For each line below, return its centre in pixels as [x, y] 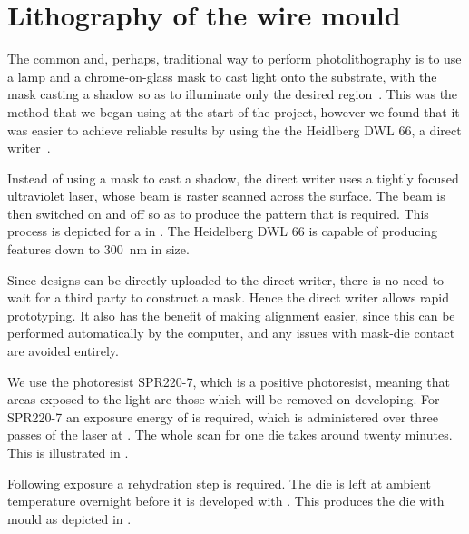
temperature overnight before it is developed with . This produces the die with [226, 501]
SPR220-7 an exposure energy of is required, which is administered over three [223, 416]
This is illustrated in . [68, 452]
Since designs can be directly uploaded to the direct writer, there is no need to [226, 279]
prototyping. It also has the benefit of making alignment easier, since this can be [231, 315]
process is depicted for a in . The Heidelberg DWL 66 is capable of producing [223, 231]
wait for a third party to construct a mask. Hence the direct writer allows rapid [229, 297]
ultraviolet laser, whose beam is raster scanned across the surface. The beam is [226, 196]
